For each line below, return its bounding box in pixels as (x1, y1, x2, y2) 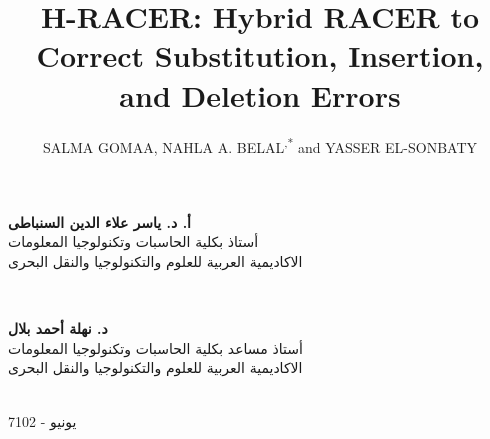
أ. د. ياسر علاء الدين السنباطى (8, 211, 192, 232)
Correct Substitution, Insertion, (36, 35, 484, 76)
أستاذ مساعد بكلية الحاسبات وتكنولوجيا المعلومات (8, 337, 303, 358)
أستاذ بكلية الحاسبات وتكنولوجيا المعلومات (8, 231, 259, 252)
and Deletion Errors (119, 74, 401, 115)
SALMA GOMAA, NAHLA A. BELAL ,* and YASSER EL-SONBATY (42, 133, 478, 157)
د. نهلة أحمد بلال (8, 318, 108, 339)
